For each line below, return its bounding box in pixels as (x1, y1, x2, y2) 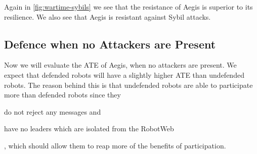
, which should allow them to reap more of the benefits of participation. (4, 140, 226, 150)
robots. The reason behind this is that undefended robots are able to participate (4, 79, 253, 90)
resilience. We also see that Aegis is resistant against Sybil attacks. (4, 11, 211, 22)
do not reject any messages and (4, 106, 101, 117)
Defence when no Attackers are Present (4, 36, 216, 52)
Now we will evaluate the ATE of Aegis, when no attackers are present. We (4, 60, 237, 70)
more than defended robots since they (4, 89, 121, 100)
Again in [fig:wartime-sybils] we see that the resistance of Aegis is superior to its (4, 2, 253, 12)
